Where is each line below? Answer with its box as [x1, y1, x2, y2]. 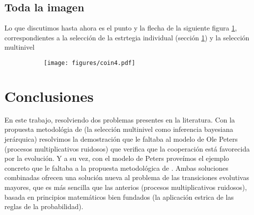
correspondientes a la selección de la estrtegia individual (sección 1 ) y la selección [4, 32, 250, 42]
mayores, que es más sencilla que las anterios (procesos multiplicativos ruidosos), [4, 182, 247, 192]
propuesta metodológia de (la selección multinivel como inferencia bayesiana [4, 124, 233, 134]
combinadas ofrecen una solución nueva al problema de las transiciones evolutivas [4, 172, 249, 183]
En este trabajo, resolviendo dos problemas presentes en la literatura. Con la [4, 114, 235, 124]
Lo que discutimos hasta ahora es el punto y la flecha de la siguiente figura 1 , [4, 23, 237, 33]
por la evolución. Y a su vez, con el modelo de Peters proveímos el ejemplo [4, 153, 229, 163]
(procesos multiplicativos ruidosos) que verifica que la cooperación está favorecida [4, 143, 250, 154]
